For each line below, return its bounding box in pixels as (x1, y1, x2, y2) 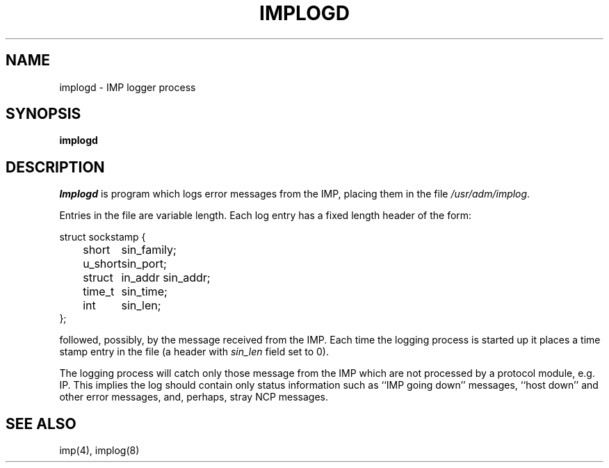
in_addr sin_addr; (121, 271, 211, 285)
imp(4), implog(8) (59, 444, 140, 457)
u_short (83, 257, 122, 271)
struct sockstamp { (59, 231, 146, 243)
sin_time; (121, 284, 168, 299)
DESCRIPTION (6, 158, 105, 176)
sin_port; (121, 257, 167, 271)
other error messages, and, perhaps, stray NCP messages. (59, 391, 329, 403)
